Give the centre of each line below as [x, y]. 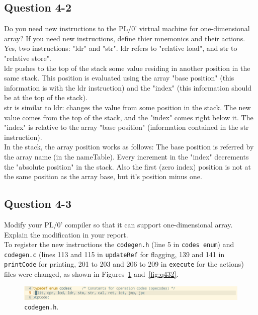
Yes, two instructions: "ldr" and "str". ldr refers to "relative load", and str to [121, 48]
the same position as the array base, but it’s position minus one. [103, 176]
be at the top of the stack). [46, 97]
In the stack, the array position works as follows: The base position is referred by [129, 147]
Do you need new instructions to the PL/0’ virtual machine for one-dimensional [127, 28]
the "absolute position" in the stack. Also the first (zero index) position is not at [127, 166]
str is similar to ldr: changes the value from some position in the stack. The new [127, 107]
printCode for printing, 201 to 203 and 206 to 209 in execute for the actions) [124, 264]
